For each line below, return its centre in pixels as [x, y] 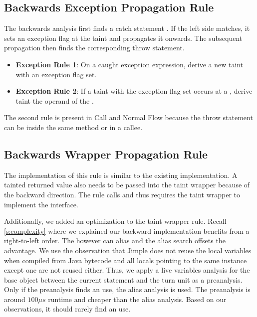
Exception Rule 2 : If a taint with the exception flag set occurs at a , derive [134, 91]
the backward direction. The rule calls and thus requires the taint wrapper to [122, 194]
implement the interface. [41, 204]
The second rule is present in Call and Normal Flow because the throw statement [128, 117]
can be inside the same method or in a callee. [73, 127]
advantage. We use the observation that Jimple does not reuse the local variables [128, 250]
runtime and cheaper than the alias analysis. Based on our [137, 299]
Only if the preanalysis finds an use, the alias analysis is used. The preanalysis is [127, 289]
